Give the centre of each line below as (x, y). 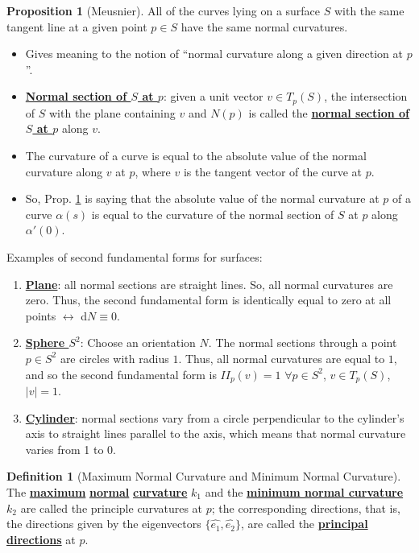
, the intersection (366, 96)
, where (153, 171)
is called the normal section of (329, 112)
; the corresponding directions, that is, (306, 508)
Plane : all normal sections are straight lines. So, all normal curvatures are (209, 284)
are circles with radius (114, 358)
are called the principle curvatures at (112, 508)
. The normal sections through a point (303, 343)
